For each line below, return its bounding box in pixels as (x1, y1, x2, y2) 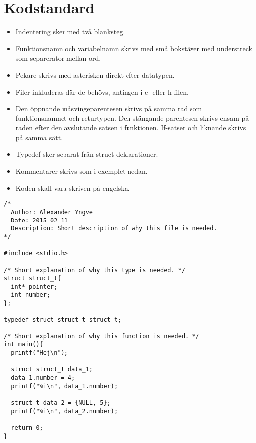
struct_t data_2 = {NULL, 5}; (11, 399, 111, 406)
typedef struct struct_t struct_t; (4, 316, 122, 324)
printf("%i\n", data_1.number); (11, 382, 118, 390)
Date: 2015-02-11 (11, 217, 68, 224)
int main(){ (4, 341, 43, 348)
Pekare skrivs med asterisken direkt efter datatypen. (15, 69, 175, 80)
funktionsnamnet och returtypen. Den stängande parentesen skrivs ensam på (15, 112, 249, 123)
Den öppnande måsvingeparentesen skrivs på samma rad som (15, 103, 202, 113)
